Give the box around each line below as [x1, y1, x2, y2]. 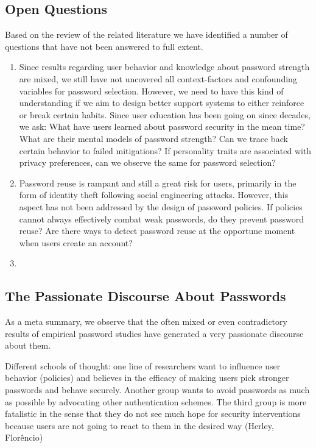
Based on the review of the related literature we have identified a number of [5, 28, 288, 41]
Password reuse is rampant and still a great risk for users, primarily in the [19, 176, 297, 189]
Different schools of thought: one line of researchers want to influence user [5, 359, 281, 372]
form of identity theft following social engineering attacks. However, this [19, 188, 289, 201]
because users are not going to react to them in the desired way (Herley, [5, 419, 274, 432]
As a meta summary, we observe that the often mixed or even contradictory [5, 315, 287, 328]
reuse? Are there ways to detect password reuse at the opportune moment [19, 224, 295, 237]
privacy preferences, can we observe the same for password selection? [19, 156, 276, 169]
